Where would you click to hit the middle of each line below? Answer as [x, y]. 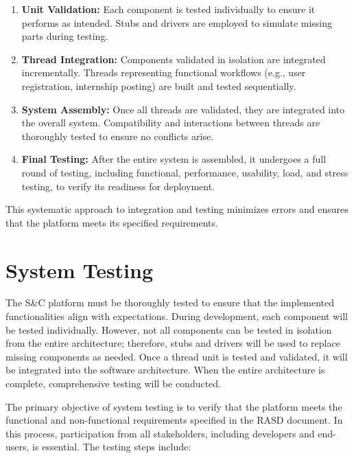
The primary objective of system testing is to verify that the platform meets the [174, 406]
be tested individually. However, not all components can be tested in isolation [169, 329]
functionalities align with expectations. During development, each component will [177, 316]
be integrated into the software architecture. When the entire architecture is [165, 370]
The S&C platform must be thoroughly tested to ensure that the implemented [170, 302]
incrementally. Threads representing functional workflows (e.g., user [164, 72]
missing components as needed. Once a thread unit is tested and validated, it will [177, 356]
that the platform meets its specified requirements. [112, 222]
